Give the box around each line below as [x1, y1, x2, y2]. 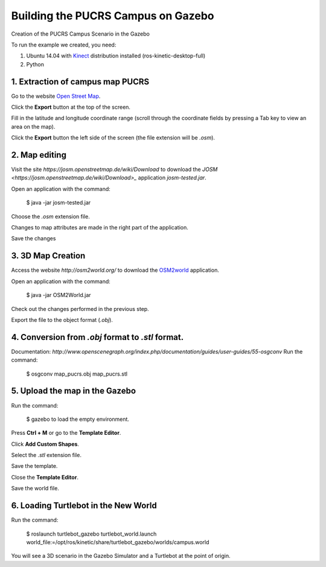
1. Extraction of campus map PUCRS [11, 76, 150, 87]
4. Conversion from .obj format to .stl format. [11, 332, 184, 342]
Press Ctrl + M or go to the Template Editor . [11, 429, 121, 437]
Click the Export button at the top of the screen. [11, 103, 131, 111]
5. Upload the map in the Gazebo [11, 386, 136, 396]
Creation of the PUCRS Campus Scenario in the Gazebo [11, 30, 150, 37]
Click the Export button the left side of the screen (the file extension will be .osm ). [11, 134, 216, 141]
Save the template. [11, 463, 58, 470]
